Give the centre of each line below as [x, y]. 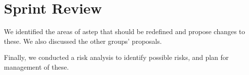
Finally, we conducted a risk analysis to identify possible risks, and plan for [116, 57]
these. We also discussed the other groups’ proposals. [83, 41]
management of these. [37, 66]
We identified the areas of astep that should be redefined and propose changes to [124, 31]
